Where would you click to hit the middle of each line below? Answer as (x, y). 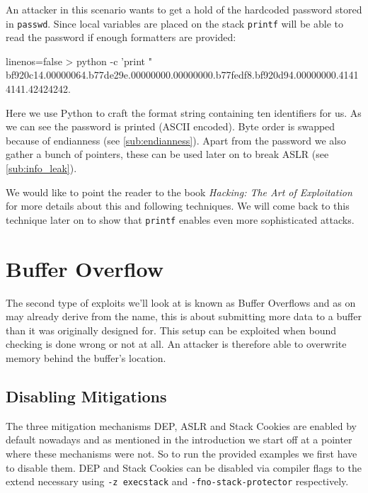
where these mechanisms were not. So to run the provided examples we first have (182, 453)
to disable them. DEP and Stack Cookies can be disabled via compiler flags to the (184, 467)
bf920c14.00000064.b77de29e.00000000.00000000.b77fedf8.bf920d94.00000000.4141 (182, 75)
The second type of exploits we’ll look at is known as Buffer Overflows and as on (181, 302)
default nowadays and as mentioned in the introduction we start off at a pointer (179, 440)
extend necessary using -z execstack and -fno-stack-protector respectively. (177, 481)
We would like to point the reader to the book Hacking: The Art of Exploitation (179, 192)
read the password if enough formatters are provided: (121, 37)
